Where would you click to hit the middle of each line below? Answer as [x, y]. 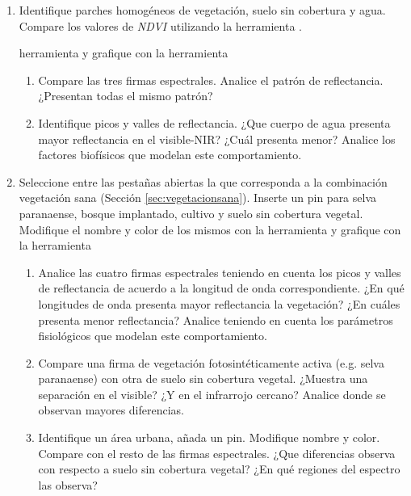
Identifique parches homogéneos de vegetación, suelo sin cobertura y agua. [202, 10]
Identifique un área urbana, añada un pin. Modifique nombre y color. [209, 437]
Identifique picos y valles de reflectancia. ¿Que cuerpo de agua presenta [214, 122]
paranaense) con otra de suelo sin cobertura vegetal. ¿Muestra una [203, 378]
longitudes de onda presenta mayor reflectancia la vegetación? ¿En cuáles [219, 303]
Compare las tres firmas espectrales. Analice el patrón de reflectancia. [211, 80]
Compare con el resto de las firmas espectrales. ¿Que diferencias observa [217, 453]
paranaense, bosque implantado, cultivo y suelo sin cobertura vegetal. [191, 213]
